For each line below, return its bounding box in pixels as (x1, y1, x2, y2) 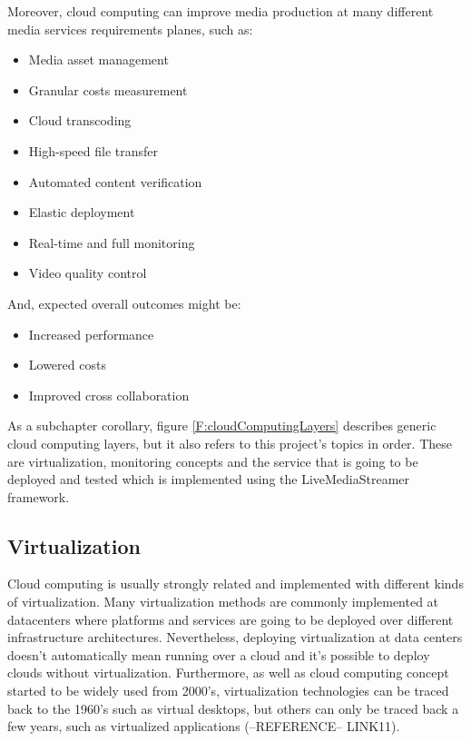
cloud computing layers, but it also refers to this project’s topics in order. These (7, 433, 452, 452)
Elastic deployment (28, 203, 135, 222)
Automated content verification (28, 172, 202, 191)
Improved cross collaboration (28, 385, 190, 404)
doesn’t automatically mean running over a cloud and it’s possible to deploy (7, 645, 430, 664)
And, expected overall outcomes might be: (7, 293, 241, 312)
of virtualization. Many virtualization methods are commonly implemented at (7, 592, 439, 611)
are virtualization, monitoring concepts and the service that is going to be (7, 451, 418, 470)
